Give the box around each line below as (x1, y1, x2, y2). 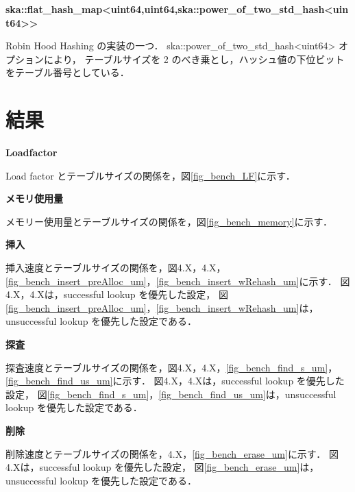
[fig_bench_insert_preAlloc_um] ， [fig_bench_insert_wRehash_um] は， (5, 300, 319, 315)
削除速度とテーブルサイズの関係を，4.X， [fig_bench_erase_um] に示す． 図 (5, 446, 339, 460)
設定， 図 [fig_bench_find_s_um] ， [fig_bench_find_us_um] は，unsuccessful (5, 386, 336, 401)
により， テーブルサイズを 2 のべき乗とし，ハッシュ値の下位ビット (43, 51, 345, 66)
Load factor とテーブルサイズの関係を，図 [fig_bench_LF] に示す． (5, 168, 295, 182)
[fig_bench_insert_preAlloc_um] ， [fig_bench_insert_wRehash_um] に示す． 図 (5, 273, 350, 288)
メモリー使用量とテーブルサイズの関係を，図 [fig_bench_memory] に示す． (5, 214, 332, 228)
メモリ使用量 (5, 191, 63, 206)
